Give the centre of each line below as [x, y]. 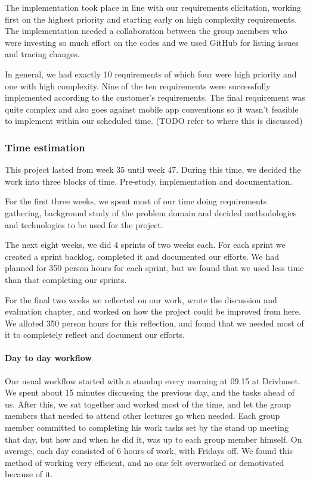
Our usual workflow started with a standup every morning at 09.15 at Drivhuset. [153, 380]
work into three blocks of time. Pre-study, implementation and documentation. [148, 181]
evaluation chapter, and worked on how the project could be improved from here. [153, 311]
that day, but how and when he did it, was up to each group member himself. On [154, 439]
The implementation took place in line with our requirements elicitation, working [153, 7]
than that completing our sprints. [66, 279]
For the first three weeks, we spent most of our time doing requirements [136, 201]
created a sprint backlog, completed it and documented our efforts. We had [142, 256]
